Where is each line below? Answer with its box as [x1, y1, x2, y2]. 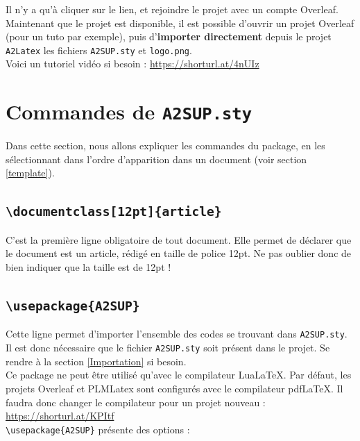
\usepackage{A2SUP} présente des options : [6, 422, 190, 436]
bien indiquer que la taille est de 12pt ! [6, 260, 171, 274]
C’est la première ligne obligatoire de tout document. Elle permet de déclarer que [6, 232, 352, 247]
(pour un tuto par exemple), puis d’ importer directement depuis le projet [6, 29, 332, 44]
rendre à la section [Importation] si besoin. [6, 353, 187, 368]
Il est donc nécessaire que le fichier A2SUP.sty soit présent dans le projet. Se [6, 340, 330, 355]
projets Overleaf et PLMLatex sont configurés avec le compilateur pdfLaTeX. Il [6, 381, 343, 395]
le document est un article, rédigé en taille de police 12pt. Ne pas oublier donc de [6, 246, 352, 260]
